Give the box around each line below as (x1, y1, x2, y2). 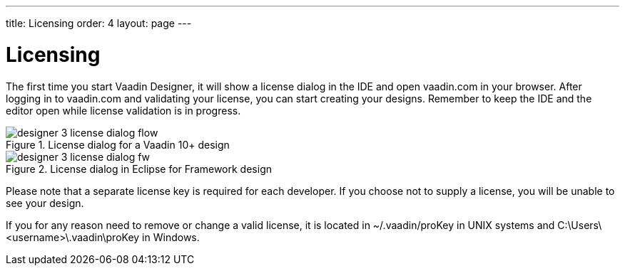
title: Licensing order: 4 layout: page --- (6, 17, 192, 29)
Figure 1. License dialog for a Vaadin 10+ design (6, 138, 230, 151)
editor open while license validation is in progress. (6, 104, 241, 117)
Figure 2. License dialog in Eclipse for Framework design (6, 162, 272, 175)
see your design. (6, 196, 84, 209)
